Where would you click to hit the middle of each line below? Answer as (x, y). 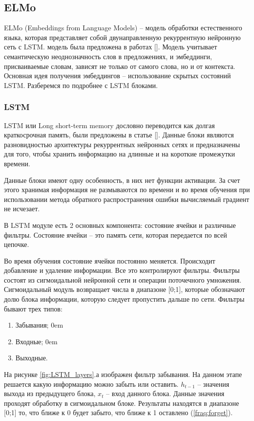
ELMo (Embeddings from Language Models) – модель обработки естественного (123, 28)
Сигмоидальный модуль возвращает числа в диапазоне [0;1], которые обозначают (125, 289)
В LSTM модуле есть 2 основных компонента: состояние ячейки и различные (120, 225)
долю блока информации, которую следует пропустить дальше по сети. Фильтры (124, 299)
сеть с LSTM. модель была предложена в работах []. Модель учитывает (111, 47)
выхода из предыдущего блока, (50, 393)
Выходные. (32, 358)
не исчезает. (22, 209)
